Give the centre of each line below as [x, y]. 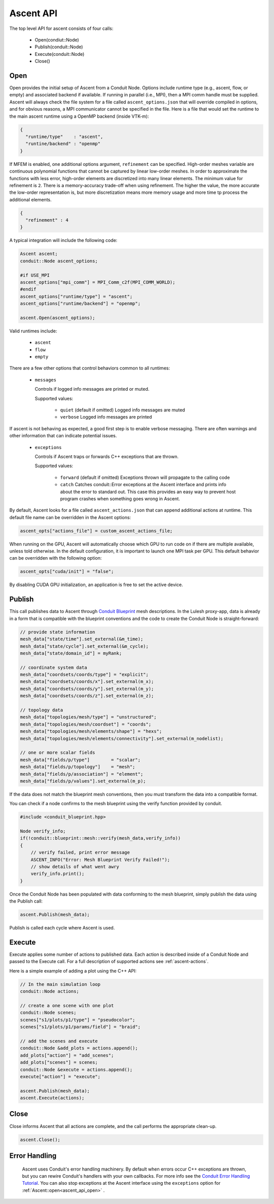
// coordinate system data [54, 667]
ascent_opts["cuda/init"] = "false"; [67, 572]
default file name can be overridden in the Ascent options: [70, 517]
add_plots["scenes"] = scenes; [59, 1062]
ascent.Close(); [40, 1140]
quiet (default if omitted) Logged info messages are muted [123, 410]
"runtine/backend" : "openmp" [63, 144]
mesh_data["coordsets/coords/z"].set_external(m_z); [87, 696]
